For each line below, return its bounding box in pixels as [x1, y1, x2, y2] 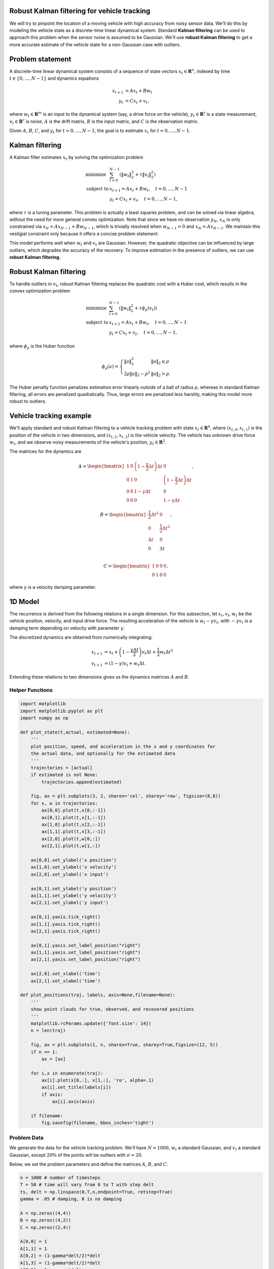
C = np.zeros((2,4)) [20, 1224, 71, 1230]
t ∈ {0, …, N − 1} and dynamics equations [9, 75, 99, 81]
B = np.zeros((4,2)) [20, 1217, 71, 1223]
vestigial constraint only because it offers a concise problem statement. [9, 230, 159, 237]
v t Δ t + [142, 649, 156, 656]
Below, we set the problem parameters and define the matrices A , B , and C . [9, 1161, 168, 1167]
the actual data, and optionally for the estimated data [30, 751, 176, 756]
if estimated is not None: [30, 772, 98, 778]
